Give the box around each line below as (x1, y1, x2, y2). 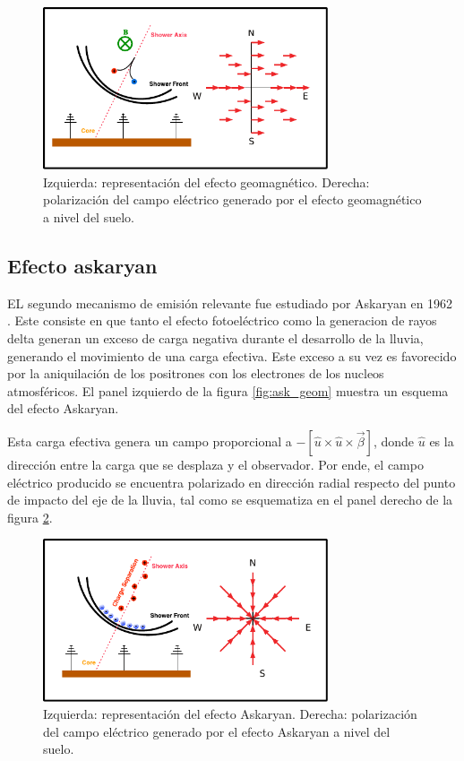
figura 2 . (7, 507, 53, 526)
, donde (373, 432, 415, 451)
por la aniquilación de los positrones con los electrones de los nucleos (7, 364, 384, 383)
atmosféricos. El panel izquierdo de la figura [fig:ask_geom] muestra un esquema (7, 381, 449, 400)
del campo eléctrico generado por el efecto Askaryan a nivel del (43, 722, 391, 740)
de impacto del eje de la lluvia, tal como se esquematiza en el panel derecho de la (7, 490, 453, 509)
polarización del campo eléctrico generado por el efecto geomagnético (43, 190, 422, 209)
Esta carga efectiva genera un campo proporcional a (7, 432, 292, 451)
